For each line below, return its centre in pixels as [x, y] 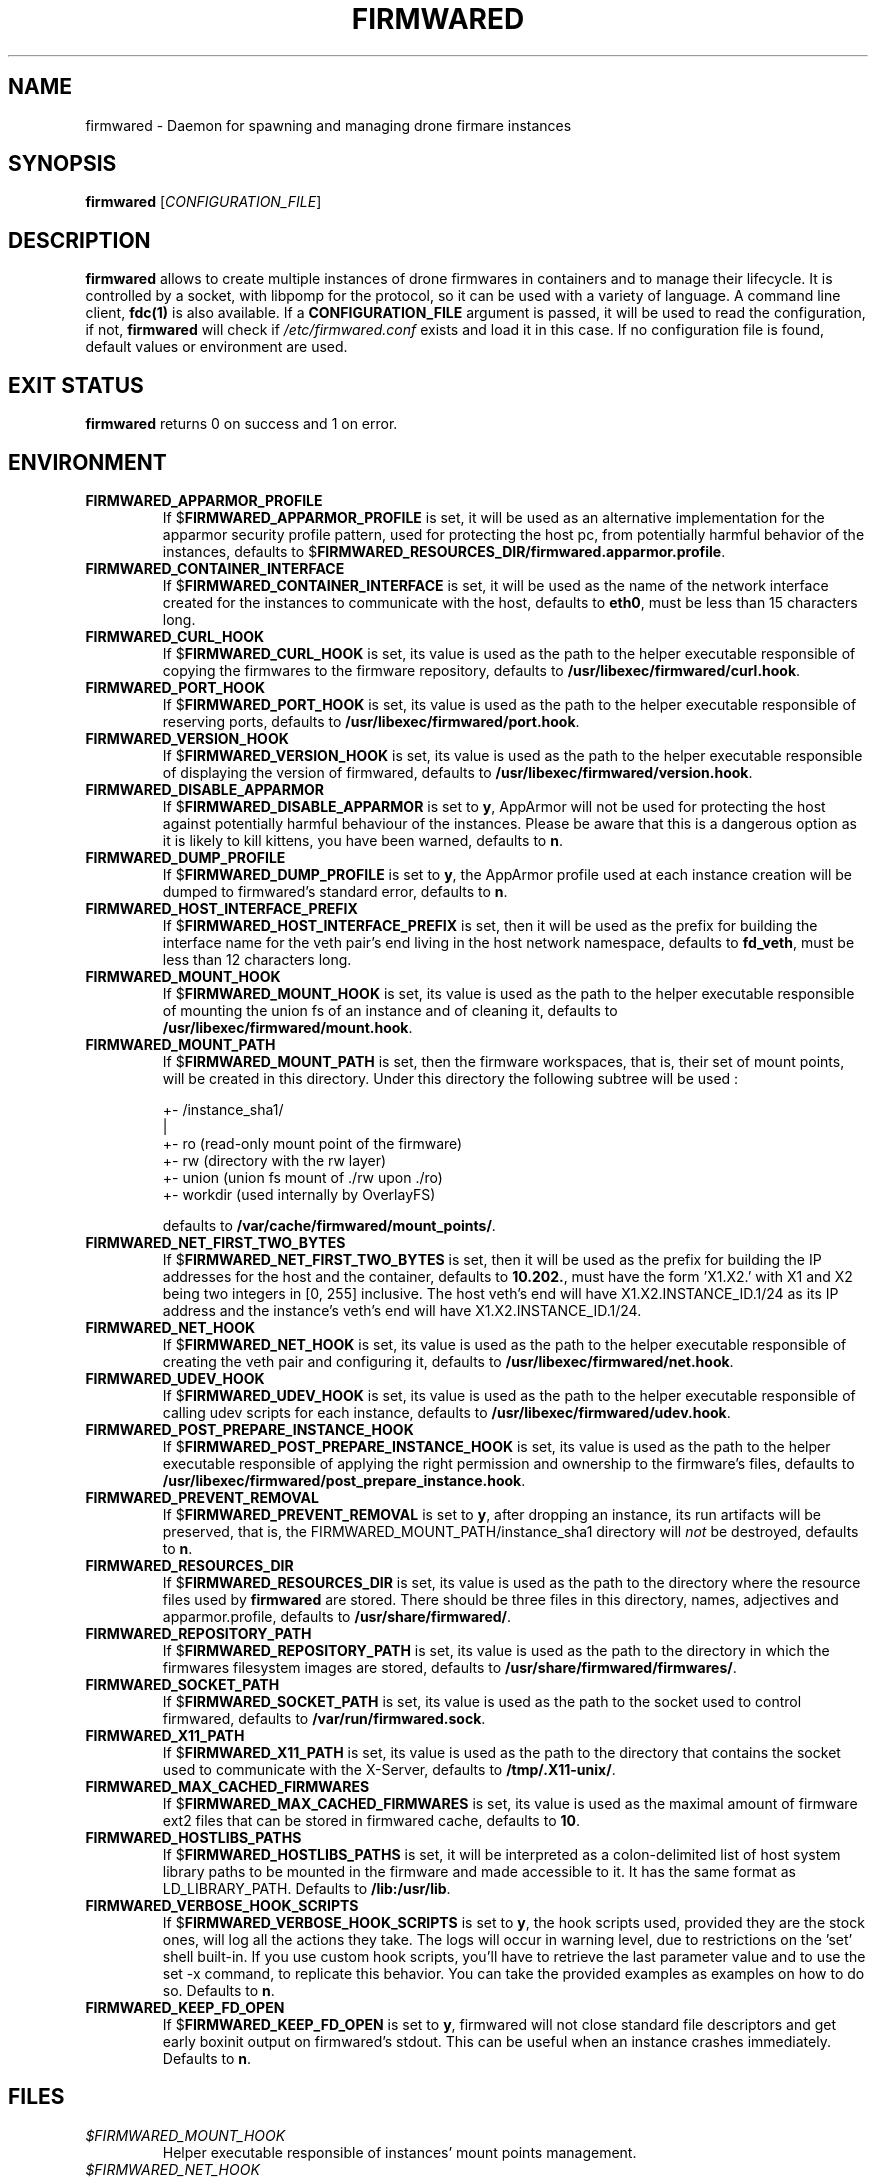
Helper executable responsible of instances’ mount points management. [399, 2152]
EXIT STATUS [76, 385]
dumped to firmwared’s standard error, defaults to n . [335, 891]
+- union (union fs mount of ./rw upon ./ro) [302, 1177]
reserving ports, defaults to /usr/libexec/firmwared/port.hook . [371, 721]
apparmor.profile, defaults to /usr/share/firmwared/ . [337, 1616]
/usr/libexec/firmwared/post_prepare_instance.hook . [344, 1480]
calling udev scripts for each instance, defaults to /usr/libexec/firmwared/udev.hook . [446, 1412]
